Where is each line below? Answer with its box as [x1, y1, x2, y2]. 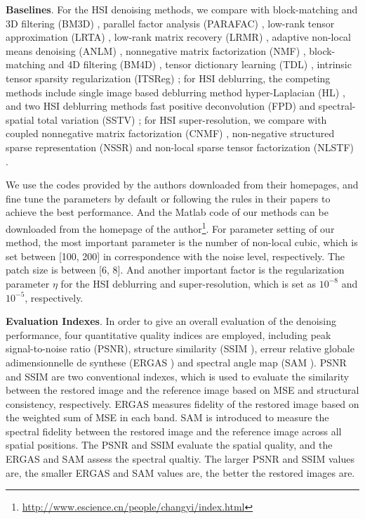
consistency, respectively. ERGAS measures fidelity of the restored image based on [6, 396, 359, 411]
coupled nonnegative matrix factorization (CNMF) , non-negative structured [6, 126, 335, 141]
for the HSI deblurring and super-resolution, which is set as [60, 276, 317, 290]
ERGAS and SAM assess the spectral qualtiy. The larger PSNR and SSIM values [6, 451, 354, 466]
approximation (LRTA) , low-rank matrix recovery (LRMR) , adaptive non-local [6, 30, 351, 44]
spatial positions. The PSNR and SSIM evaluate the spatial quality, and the [6, 437, 333, 452]
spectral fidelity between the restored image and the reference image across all [6, 423, 342, 438]
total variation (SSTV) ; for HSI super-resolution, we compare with [37, 112, 327, 127]
